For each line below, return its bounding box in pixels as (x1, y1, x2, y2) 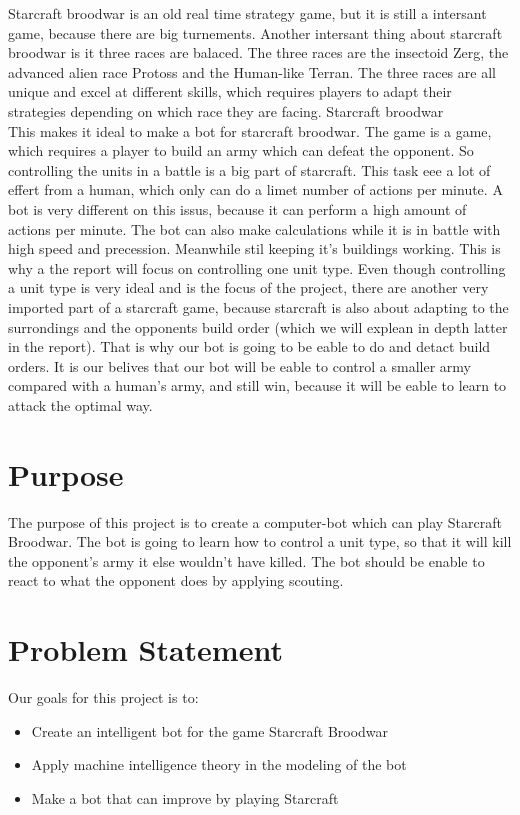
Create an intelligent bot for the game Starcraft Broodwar (31, 720, 389, 741)
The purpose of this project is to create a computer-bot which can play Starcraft (8, 511, 502, 532)
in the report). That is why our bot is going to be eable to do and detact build (8, 336, 491, 357)
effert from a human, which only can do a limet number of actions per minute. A (8, 179, 503, 200)
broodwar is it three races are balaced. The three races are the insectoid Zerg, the (8, 42, 509, 63)
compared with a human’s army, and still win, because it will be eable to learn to (8, 375, 507, 396)
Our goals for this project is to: (8, 687, 199, 708)
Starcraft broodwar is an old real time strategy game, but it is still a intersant (8, 3, 487, 23)
